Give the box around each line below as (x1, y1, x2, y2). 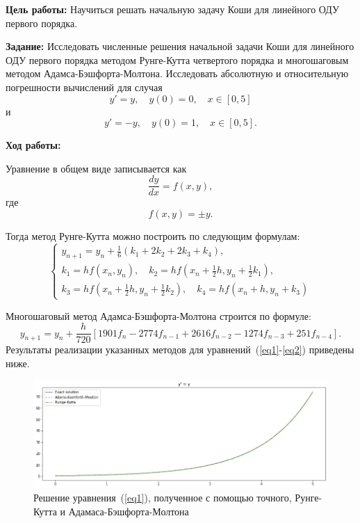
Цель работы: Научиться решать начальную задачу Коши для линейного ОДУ (6, 2, 339, 16)
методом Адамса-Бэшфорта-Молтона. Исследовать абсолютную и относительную (6, 66, 349, 81)
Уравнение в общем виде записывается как (6, 161, 187, 175)
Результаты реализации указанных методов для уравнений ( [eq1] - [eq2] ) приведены (6, 342, 354, 357)
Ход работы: (6, 138, 61, 152)
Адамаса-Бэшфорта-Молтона (68, 504, 189, 518)
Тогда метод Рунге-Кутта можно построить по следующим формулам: (6, 229, 300, 243)
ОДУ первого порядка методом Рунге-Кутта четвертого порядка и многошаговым (6, 52, 349, 67)
